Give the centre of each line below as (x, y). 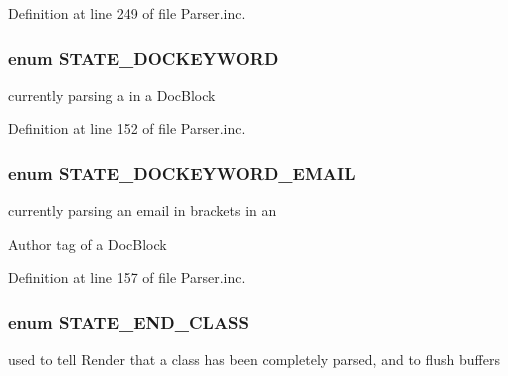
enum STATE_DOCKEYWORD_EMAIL (182, 172)
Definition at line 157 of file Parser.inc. (127, 277)
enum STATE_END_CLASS (129, 321)
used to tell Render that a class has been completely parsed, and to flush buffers (254, 359)
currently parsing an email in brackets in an (142, 210)
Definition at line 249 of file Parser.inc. (127, 13)
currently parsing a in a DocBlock (112, 94)
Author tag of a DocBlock (87, 243)
